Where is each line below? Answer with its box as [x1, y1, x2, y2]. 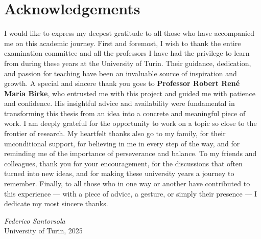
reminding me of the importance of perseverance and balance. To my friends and [4, 148, 257, 159]
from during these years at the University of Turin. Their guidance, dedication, [4, 57, 251, 68]
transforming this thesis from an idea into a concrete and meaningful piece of [4, 107, 246, 118]
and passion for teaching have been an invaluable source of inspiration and [4, 68, 237, 78]
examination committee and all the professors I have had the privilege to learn [4, 48, 250, 58]
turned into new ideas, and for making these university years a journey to [4, 168, 234, 179]
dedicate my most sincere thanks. [4, 198, 108, 209]
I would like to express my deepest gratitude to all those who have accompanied [4, 28, 254, 38]
